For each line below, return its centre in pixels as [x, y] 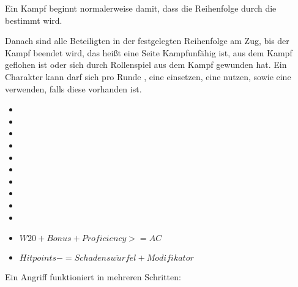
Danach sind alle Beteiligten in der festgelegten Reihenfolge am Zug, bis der [147, 41]
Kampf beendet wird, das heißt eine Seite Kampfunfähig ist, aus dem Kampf [149, 52]
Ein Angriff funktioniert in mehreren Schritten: [93, 277]
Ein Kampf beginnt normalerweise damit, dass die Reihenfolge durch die [141, 8]
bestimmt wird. [34, 20]
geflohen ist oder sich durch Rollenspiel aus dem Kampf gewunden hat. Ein [146, 65]
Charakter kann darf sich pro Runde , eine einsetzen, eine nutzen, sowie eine [148, 76]
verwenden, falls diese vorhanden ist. [73, 88]
